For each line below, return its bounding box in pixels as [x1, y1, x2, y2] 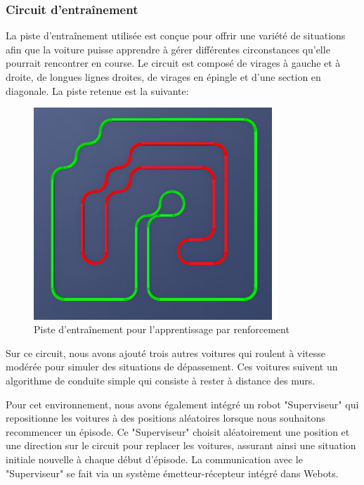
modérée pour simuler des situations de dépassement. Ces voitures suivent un [6, 359, 338, 374]
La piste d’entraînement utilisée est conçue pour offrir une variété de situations [6, 28, 346, 43]
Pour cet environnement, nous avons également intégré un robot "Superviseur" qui [6, 396, 359, 411]
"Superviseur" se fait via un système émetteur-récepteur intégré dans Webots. [6, 465, 339, 480]
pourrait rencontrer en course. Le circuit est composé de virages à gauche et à [6, 56, 341, 70]
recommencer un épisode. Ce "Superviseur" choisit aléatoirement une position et [6, 424, 350, 439]
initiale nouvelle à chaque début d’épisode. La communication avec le [6, 451, 303, 466]
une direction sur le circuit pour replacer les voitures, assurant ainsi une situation [6, 438, 356, 453]
